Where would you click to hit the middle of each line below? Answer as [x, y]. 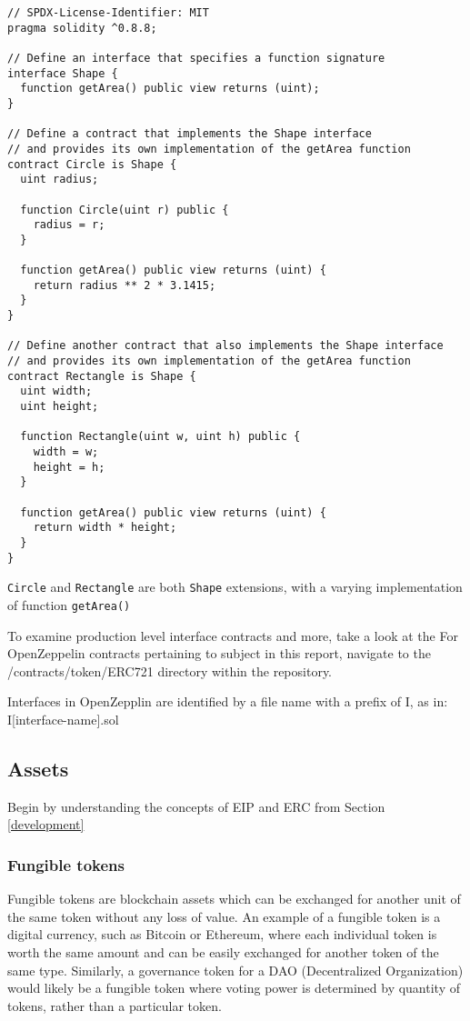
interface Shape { [63, 73]
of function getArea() [69, 604]
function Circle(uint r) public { [125, 210]
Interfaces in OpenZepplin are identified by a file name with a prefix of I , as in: [228, 701]
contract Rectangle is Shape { [102, 376]
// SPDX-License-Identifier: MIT [108, 13]
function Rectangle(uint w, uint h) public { [160, 437]
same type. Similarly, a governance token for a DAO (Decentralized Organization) [235, 970]
